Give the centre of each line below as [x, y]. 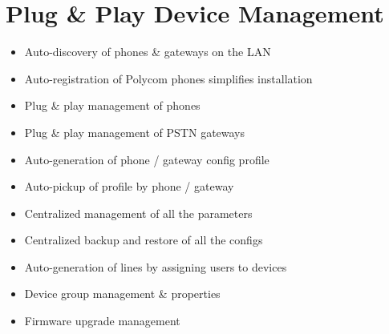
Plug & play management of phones [112, 105]
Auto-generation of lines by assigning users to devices [156, 266]
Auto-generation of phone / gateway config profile [147, 159]
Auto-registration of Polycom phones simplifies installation [168, 78]
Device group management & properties [122, 294]
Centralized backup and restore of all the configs [144, 240]
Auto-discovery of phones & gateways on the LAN [148, 52]
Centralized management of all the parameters [138, 213]
